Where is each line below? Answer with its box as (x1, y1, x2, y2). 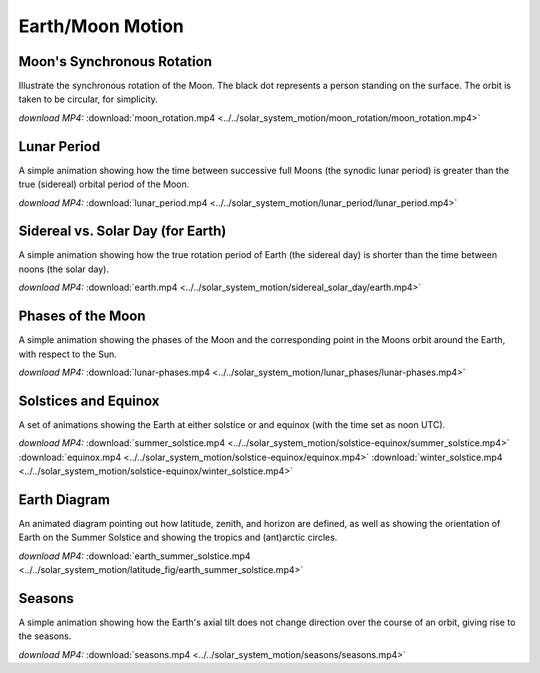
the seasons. (18, 630, 72, 642)
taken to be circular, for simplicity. (18, 93, 159, 105)
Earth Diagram (18, 491, 110, 508)
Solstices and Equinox (18, 392, 160, 409)
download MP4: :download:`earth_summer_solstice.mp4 (18, 550, 251, 562)
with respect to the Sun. (18, 348, 117, 360)
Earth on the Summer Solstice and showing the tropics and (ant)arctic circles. (18, 531, 338, 544)
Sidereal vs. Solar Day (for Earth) (18, 223, 227, 240)
